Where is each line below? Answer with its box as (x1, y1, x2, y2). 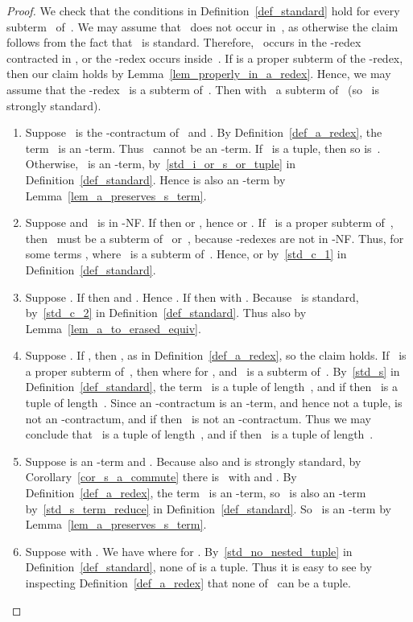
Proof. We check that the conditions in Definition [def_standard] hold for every (6, 2, 400, 19)
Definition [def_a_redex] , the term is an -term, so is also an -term (25, 484, 366, 501)
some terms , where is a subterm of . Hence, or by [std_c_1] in (25, 245, 347, 262)
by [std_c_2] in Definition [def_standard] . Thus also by (25, 304, 307, 321)
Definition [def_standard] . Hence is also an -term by (25, 171, 286, 187)
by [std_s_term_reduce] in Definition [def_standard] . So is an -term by (25, 500, 391, 517)
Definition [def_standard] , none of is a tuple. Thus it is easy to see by (25, 558, 372, 575)
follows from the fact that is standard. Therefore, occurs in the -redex (6, 34, 361, 51)
